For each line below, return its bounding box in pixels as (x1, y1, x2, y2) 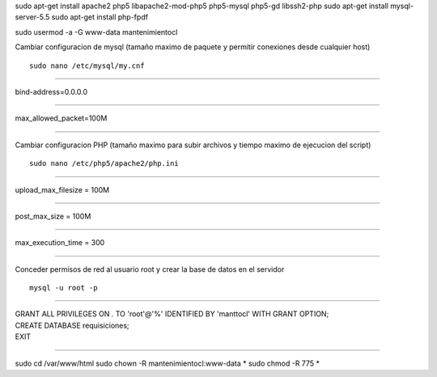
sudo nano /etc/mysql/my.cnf (29, 61, 145, 70)
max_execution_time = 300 (15, 238, 105, 248)
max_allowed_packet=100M (15, 113, 108, 123)
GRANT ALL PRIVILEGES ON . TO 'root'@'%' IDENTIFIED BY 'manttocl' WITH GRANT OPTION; (15, 309, 329, 319)
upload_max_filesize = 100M (15, 184, 109, 194)
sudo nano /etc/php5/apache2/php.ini (29, 159, 180, 168)
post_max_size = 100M (15, 211, 91, 221)
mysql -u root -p (29, 283, 98, 293)
